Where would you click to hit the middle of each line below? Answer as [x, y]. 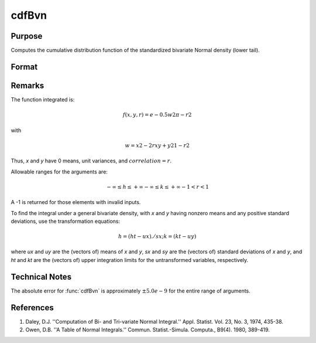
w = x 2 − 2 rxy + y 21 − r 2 [157, 145]
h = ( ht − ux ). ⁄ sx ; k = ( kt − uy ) [157, 237]
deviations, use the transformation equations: [65, 221]
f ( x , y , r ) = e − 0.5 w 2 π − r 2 [157, 115]
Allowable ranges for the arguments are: [59, 171]
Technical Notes [41, 276]
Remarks [28, 85]
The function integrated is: [43, 99]
